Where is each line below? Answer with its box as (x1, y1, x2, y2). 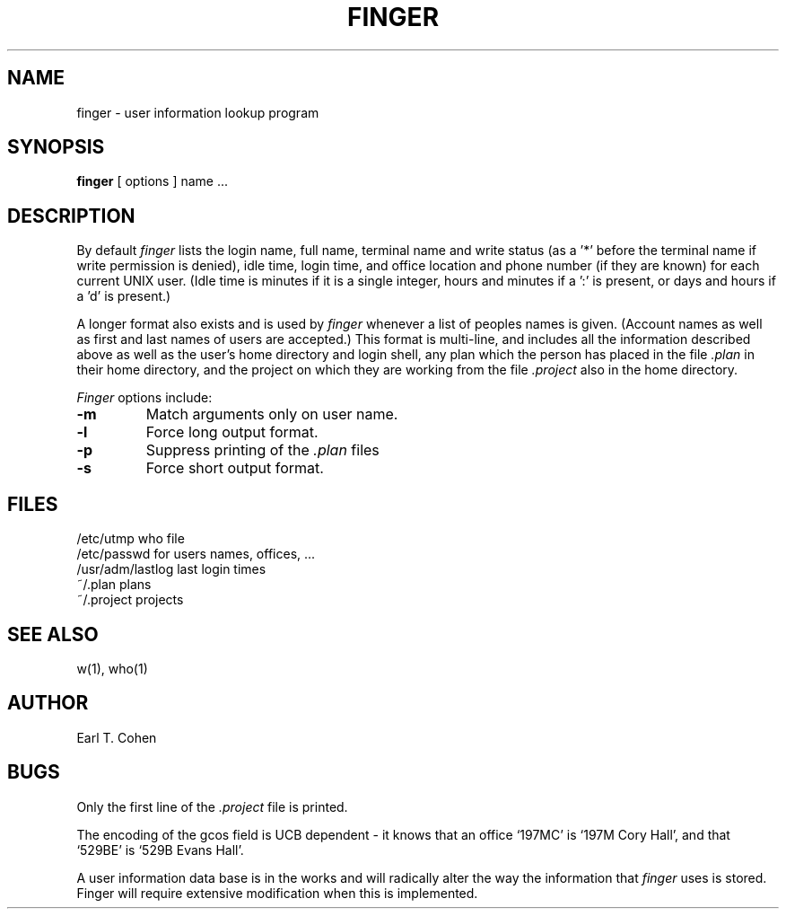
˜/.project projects (76, 592, 184, 608)
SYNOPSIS (7, 136, 105, 159)
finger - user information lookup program (76, 104, 319, 120)
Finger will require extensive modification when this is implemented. (76, 885, 478, 901)
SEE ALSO (7, 622, 99, 646)
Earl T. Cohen (76, 729, 157, 745)
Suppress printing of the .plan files (145, 441, 380, 460)
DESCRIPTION (7, 204, 135, 227)
